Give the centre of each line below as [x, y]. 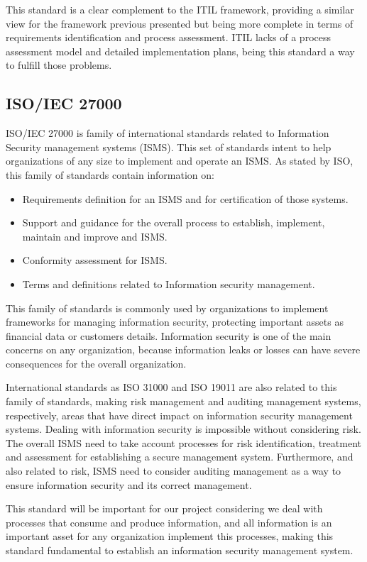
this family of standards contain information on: [110, 174]
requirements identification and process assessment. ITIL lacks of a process [168, 37]
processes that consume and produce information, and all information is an [169, 522]
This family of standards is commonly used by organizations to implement [167, 308]
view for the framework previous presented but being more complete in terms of [180, 23]
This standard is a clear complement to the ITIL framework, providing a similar [180, 9]
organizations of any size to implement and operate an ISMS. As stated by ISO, [180, 161]
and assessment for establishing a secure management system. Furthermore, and [180, 457]
